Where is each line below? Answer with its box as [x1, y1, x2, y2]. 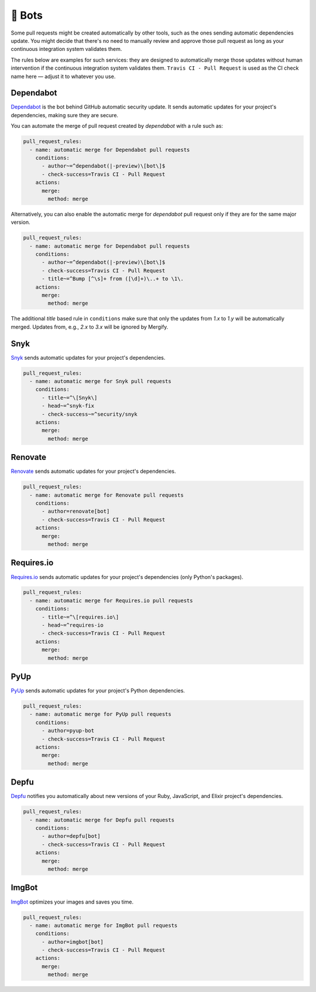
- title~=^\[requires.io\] [42, 613, 119, 621]
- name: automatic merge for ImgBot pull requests [29, 922, 178, 929]
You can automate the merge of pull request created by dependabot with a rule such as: [11, 122, 224, 129]
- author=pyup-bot [42, 727, 95, 734]
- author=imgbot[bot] [42, 938, 104, 945]
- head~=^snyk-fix [42, 403, 95, 410]
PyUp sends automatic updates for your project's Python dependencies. [11, 687, 186, 694]
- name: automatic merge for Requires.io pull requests [29, 597, 193, 604]
